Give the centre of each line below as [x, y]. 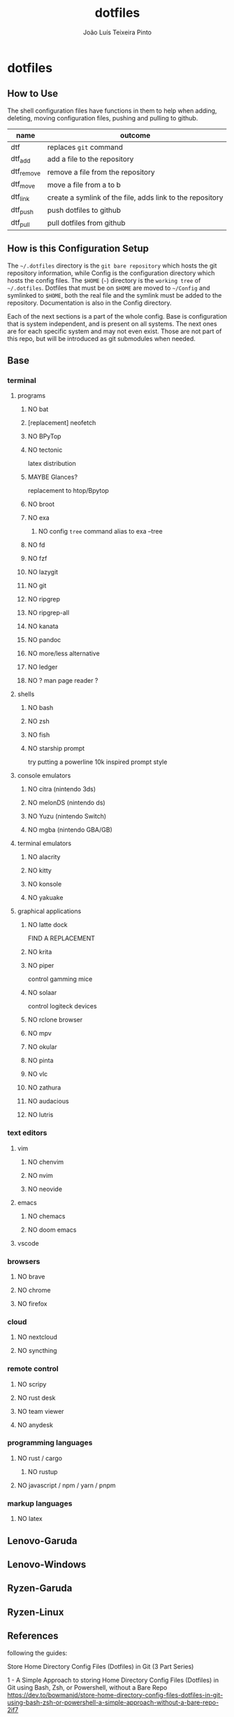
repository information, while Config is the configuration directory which [111, 273]
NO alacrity [44, 857]
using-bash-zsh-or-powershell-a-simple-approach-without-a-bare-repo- [113, 1702]
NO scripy [32, 1384]
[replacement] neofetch [62, 423]
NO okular [42, 1047]
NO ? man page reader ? [63, 681]
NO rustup [43, 1471]
